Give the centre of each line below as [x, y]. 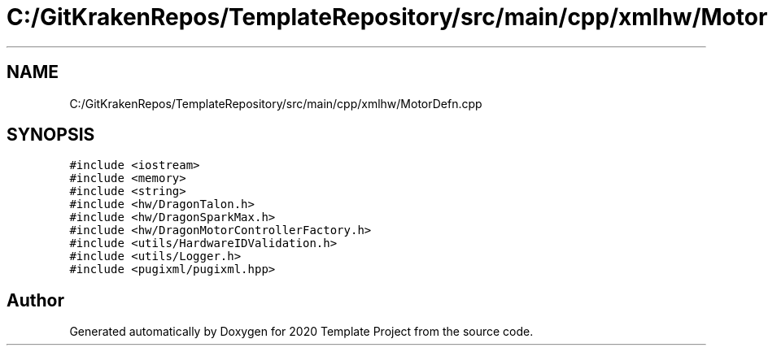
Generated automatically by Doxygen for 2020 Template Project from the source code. [301, 332]
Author [35, 300]
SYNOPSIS [51, 135]
